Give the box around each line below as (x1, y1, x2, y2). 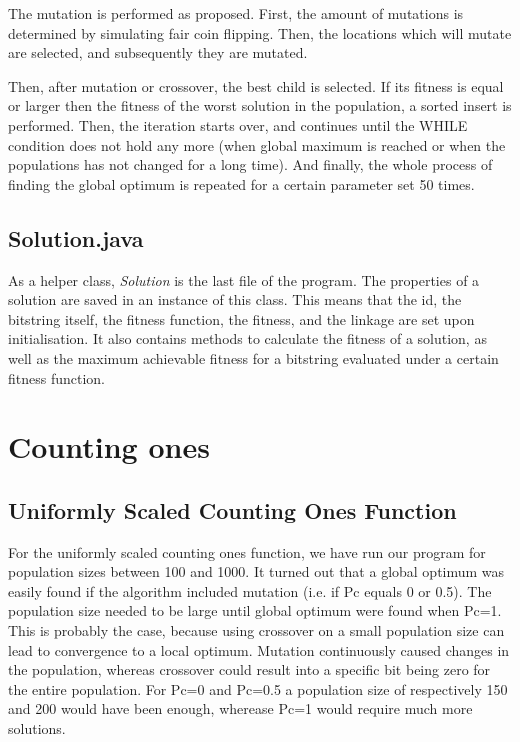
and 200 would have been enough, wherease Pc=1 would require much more (8, 698, 473, 719)
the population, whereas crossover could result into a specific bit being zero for (8, 659, 491, 680)
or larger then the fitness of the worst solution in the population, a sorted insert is (8, 95, 512, 116)
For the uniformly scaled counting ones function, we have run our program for (8, 541, 486, 562)
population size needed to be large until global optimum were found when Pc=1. (8, 600, 502, 621)
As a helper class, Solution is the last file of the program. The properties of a (8, 269, 480, 290)
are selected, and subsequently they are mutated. (8, 42, 308, 63)
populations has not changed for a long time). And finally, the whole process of (8, 154, 493, 175)
